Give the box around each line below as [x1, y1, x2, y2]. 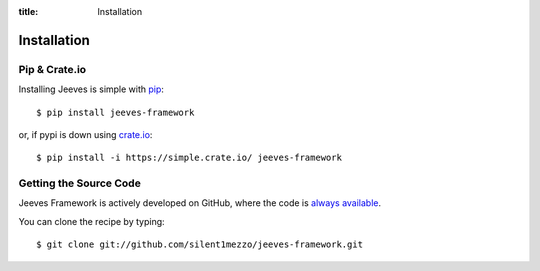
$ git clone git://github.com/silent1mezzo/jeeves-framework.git [36, 239, 364, 250]
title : [18, 6, 39, 17]
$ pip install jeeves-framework [36, 106, 195, 118]
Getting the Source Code [18, 176, 142, 190]
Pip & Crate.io [18, 62, 87, 76]
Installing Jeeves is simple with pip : [18, 83, 165, 95]
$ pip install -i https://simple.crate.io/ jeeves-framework [36, 152, 342, 164]
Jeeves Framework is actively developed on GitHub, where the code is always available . [18, 197, 382, 209]
